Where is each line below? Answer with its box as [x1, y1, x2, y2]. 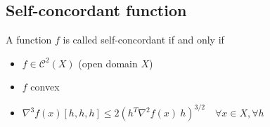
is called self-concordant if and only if [63, 32, 224, 47]
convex [30, 79, 60, 94]
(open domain [78, 55, 138, 70]
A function [6, 32, 52, 47]
